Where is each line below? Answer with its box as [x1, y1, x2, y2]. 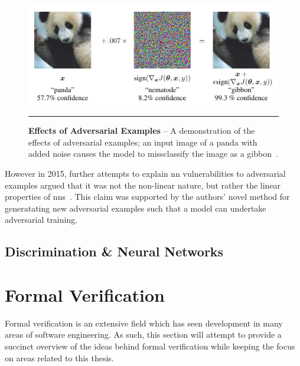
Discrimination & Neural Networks [5, 242, 224, 261]
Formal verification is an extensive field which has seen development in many [5, 316, 283, 329]
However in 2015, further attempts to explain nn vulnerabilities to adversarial [5, 167, 286, 179]
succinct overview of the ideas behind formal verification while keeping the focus [5, 340, 295, 352]
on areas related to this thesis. [5, 351, 114, 364]
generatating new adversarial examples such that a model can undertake [5, 202, 266, 214]
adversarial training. [5, 213, 78, 226]
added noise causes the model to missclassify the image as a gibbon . [28, 147, 278, 160]
